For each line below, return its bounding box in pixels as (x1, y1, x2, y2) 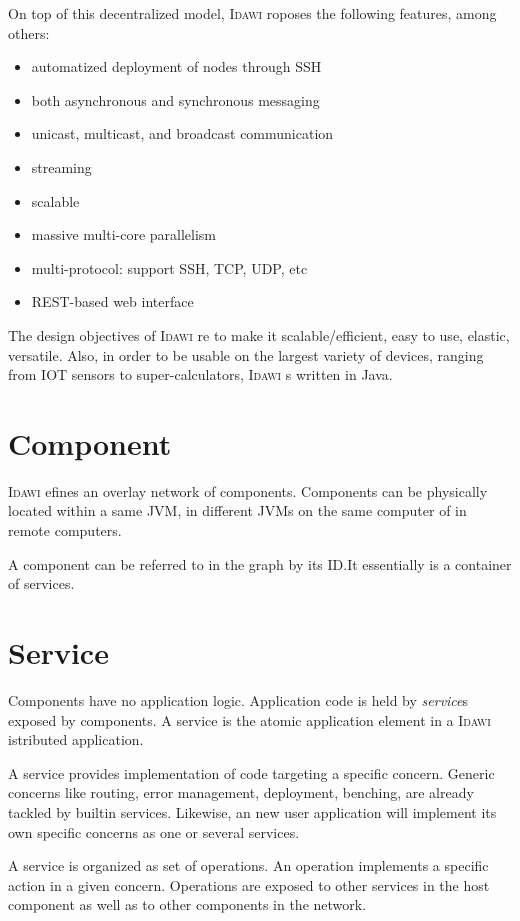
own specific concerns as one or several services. (8, 821, 300, 842)
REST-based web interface (31, 291, 194, 312)
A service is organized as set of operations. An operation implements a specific (8, 855, 489, 876)
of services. (8, 573, 75, 594)
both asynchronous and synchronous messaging (31, 89, 320, 110)
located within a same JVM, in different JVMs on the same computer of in (8, 500, 467, 521)
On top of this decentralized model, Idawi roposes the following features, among (8, 3, 497, 23)
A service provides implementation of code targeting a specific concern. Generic (8, 762, 495, 783)
